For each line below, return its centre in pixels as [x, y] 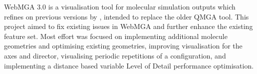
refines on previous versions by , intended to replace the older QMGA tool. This [127, 16]
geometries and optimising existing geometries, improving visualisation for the [123, 46]
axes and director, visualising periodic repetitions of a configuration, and [115, 55]
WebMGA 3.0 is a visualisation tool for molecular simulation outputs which [120, 6]
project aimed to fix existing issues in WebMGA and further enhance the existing [128, 26]
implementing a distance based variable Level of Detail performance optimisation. [129, 65]
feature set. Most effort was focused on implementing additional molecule [116, 36]
